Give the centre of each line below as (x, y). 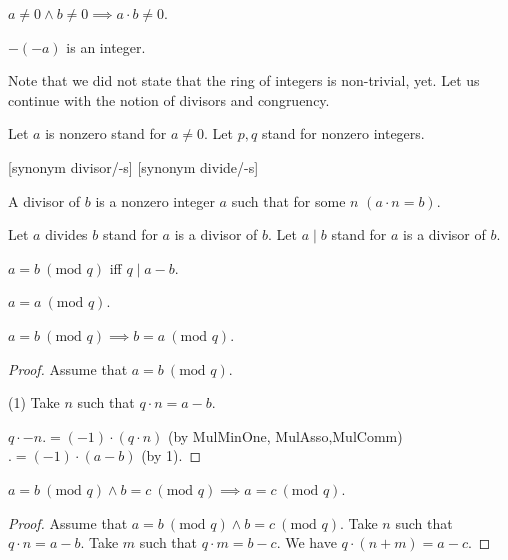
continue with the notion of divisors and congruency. (169, 99)
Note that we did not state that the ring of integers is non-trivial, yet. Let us (244, 80)
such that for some (288, 200)
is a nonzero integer (155, 200)
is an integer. (106, 46)
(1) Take (34, 402)
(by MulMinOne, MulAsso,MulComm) (285, 435)
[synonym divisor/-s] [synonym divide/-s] (133, 166)
